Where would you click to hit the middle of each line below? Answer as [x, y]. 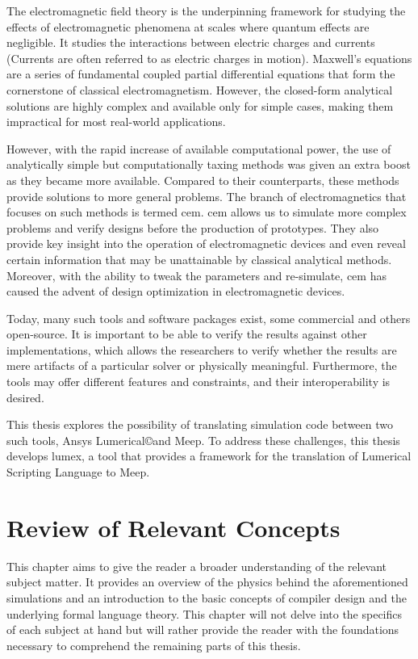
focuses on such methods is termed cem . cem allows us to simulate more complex [207, 212]
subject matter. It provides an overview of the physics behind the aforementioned [207, 582]
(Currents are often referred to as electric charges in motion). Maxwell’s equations [209, 58]
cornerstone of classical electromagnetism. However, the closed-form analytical [200, 89]
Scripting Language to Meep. [78, 472]
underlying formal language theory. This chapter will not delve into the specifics [205, 613]
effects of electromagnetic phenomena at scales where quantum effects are [188, 26]
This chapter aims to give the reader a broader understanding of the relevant [197, 566]
